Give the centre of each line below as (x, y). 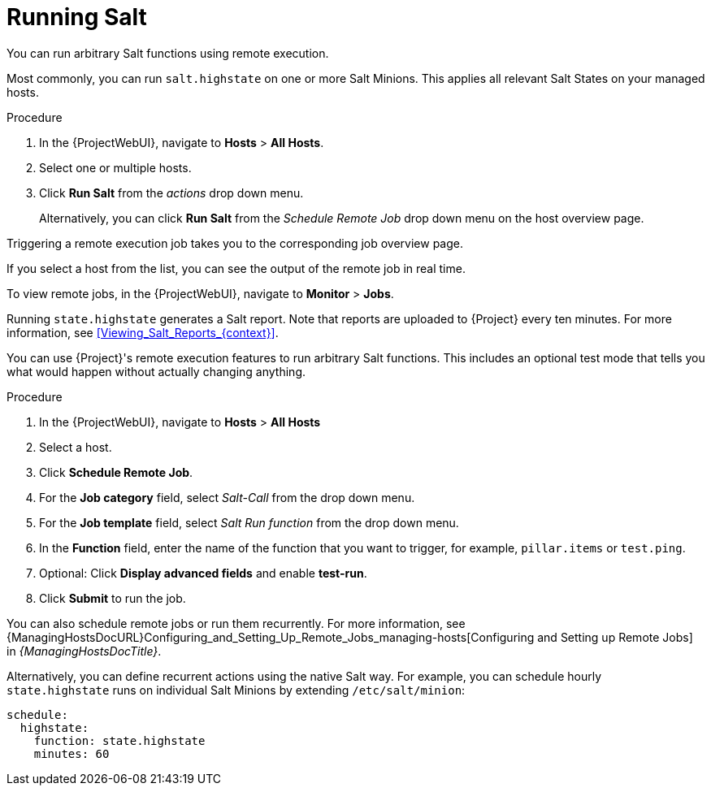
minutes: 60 (72, 753)
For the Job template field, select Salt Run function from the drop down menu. (249, 522)
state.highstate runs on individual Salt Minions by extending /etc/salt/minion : (236, 690)
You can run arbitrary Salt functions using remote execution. (168, 53)
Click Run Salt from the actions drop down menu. (171, 193)
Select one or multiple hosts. (115, 167)
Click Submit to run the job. (113, 598)
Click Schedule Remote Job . (116, 472)
